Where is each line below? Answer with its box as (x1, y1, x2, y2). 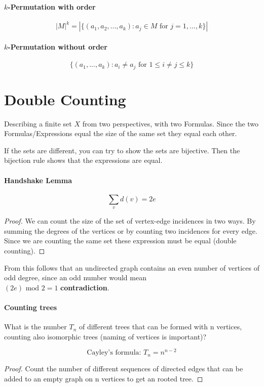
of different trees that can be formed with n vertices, (79, 321, 242, 332)
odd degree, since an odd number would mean (4, 272, 146, 283)
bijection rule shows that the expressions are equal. (4, 155, 163, 165)
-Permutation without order (8, 41, 107, 52)
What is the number (4, 321, 67, 332)
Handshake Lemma (4, 175, 72, 185)
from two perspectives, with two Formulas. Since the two (82, 118, 259, 128)
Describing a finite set (4, 118, 72, 128)
